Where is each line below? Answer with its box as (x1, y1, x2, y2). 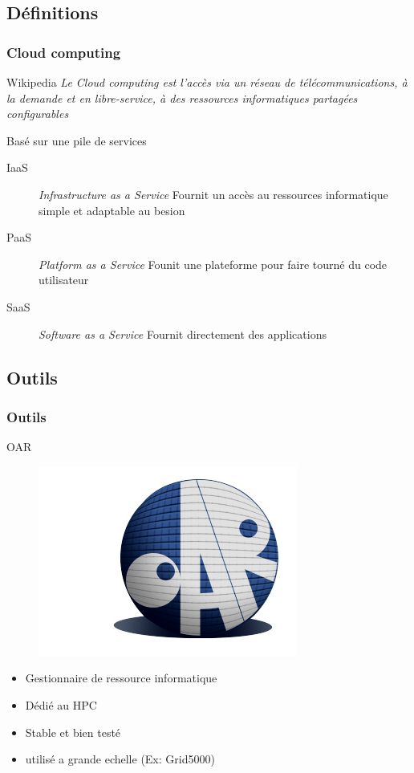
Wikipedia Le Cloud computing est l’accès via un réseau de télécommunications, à (6, 74, 408, 90)
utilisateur (39, 271, 89, 288)
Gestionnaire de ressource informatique (25, 669, 217, 686)
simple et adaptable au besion (39, 201, 185, 218)
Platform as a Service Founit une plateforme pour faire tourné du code (39, 255, 388, 272)
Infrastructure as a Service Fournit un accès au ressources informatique (39, 185, 388, 202)
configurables (6, 105, 69, 122)
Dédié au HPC (25, 696, 97, 713)
